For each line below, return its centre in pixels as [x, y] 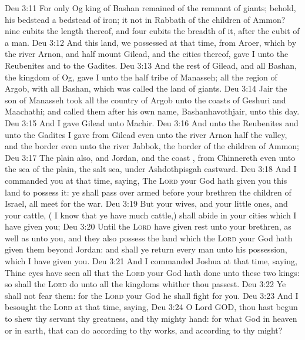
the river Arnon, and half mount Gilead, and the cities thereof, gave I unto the [147, 54]
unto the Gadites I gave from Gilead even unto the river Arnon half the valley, [146, 134]
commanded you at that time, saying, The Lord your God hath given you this [146, 180]
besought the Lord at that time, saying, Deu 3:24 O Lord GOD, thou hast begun [151, 307]
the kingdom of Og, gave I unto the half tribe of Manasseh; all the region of [141, 77]
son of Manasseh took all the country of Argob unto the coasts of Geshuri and [145, 100]
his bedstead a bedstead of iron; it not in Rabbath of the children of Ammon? [145, 19]
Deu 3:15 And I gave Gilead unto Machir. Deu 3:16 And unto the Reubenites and [152, 122]
